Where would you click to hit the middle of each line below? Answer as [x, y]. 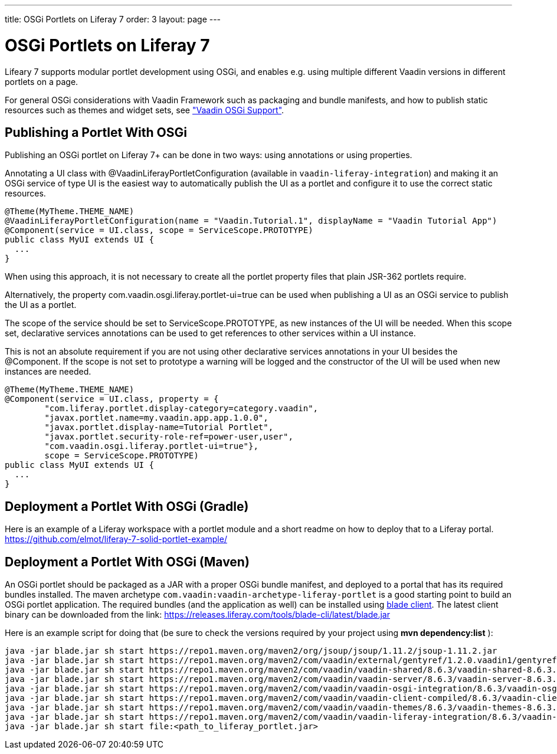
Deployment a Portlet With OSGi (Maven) [127, 562]
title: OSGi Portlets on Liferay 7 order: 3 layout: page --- [113, 19]
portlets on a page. [42, 81]
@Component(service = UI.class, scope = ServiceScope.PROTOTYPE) [159, 230]
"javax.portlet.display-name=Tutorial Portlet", [159, 427]
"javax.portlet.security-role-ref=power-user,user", [169, 437]
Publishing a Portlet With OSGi [96, 132]
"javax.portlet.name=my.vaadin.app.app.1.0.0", [156, 418]
